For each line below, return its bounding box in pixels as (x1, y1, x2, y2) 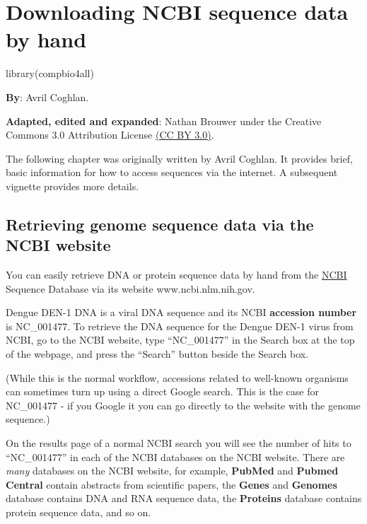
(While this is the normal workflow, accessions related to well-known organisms (6, 370, 349, 385)
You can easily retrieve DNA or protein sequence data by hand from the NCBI (6, 267, 347, 282)
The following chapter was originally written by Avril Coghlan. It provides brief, (6, 151, 353, 165)
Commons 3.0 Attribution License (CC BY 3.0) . (6, 127, 214, 142)
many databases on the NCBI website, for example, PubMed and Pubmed (6, 463, 339, 478)
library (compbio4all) (6, 66, 94, 81)
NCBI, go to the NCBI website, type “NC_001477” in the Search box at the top (6, 332, 355, 347)
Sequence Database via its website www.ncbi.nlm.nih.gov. (6, 281, 255, 296)
